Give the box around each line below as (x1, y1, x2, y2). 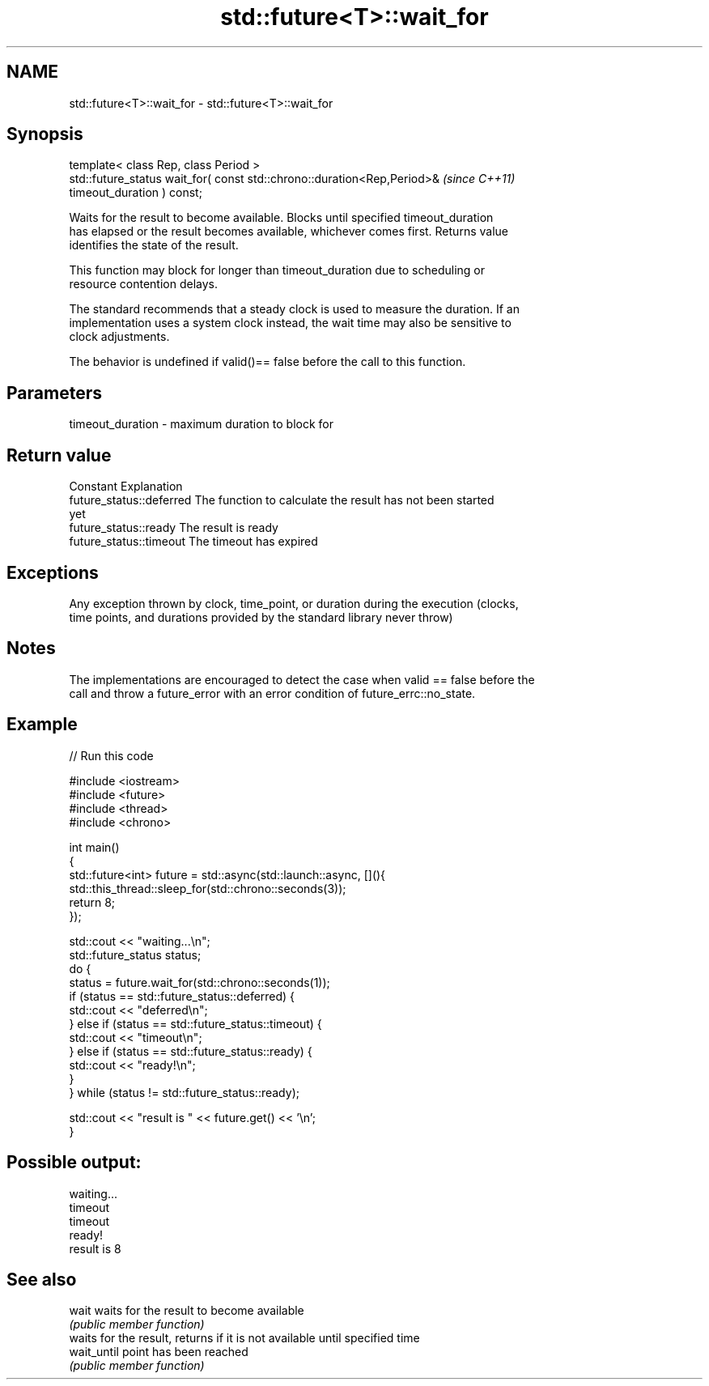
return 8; (69, 895, 116, 909)
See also (6, 1269, 77, 1290)
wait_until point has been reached (69, 1345, 248, 1359)
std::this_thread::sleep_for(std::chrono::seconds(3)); (69, 881, 346, 895)
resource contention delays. (69, 277, 218, 291)
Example (6, 714, 78, 735)
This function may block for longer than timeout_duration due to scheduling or (69, 263, 485, 278)
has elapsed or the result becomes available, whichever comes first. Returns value (69, 224, 508, 239)
